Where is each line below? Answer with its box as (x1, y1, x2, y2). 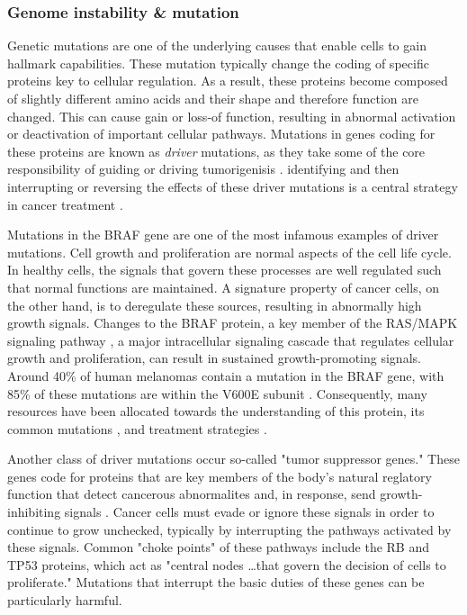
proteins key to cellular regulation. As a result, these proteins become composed (7, 71, 448, 90)
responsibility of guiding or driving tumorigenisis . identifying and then (7, 159, 400, 178)
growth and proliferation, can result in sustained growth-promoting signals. (7, 348, 421, 367)
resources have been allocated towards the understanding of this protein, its (7, 402, 425, 421)
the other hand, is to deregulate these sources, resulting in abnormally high (7, 295, 422, 314)
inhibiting (7, 502, 61, 521)
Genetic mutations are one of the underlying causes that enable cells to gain (7, 36, 427, 55)
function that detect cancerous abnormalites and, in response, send (7, 484, 376, 503)
